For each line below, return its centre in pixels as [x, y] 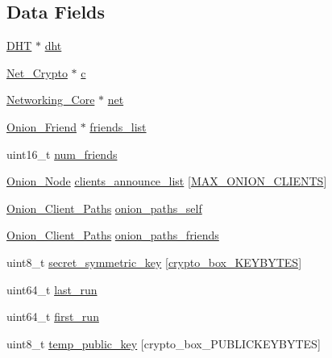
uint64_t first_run [53, 316]
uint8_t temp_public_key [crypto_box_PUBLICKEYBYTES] [164, 343]
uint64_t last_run [52, 289]
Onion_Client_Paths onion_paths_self [104, 208]
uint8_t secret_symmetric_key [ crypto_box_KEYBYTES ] [154, 262]
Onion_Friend [41, 126]
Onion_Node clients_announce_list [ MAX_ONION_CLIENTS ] [167, 181]
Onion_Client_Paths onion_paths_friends [113, 235]
